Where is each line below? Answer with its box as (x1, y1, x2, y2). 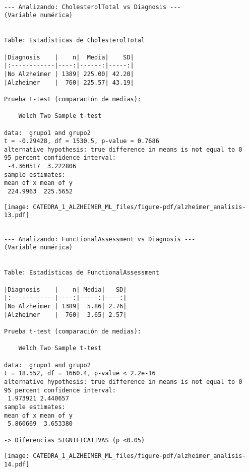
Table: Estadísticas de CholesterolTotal (4, 37, 145, 44)
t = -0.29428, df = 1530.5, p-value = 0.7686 (4, 138, 159, 145)
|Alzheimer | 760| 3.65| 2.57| (4, 311, 127, 318)
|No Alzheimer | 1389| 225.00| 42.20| (4, 70, 134, 78)
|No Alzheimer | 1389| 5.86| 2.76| (4, 302, 127, 310)
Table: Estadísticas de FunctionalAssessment (4, 269, 159, 277)
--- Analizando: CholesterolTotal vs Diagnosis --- (4, 3, 181, 11)
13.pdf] (4, 212, 30, 219)
